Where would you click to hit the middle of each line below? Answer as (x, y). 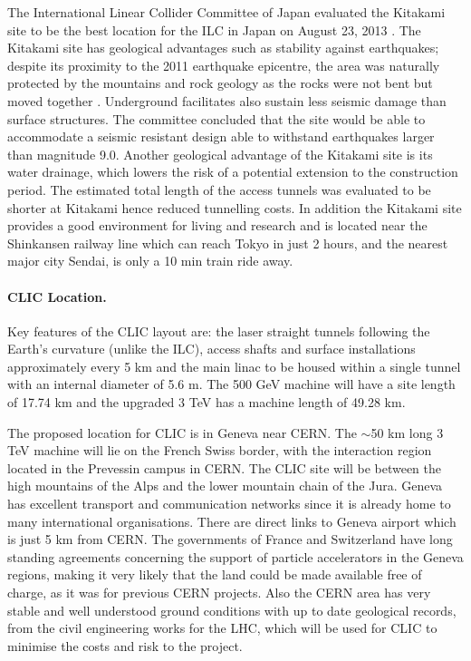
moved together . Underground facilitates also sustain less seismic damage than (227, 100)
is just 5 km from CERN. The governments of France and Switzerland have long (230, 539)
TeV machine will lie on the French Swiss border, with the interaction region (220, 450)
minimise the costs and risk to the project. (125, 645)
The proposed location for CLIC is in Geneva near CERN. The (182, 432)
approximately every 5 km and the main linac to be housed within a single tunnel (234, 366)
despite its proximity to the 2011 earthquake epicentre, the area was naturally (224, 65)
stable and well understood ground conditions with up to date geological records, (232, 610)
